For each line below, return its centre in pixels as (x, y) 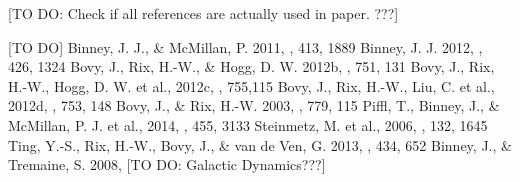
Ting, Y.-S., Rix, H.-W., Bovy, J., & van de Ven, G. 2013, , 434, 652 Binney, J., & (260, 144)
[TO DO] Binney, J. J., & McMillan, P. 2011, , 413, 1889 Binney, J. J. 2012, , (245, 46)
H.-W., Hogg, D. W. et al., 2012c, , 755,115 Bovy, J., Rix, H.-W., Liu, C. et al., (251, 85)
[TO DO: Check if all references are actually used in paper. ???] (203, 13)
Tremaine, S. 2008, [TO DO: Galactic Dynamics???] (167, 164)
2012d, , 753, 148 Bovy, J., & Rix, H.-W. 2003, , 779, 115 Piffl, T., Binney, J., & (254, 105)
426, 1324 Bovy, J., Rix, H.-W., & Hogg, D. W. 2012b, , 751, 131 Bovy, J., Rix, (251, 66)
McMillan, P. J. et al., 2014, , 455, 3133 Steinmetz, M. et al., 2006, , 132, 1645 (248, 124)
